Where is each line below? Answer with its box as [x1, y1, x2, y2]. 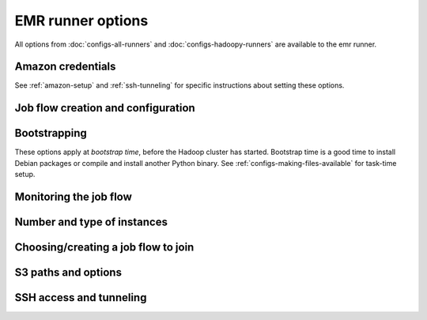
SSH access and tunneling [14, 291, 147, 304]
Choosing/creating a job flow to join [14, 241, 195, 254]
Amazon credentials [14, 60, 116, 73]
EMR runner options [14, 12, 149, 29]
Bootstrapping [14, 126, 87, 140]
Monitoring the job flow [14, 190, 132, 203]
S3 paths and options [14, 265, 123, 280]
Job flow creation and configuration [14, 101, 195, 115]
